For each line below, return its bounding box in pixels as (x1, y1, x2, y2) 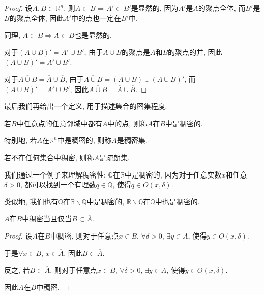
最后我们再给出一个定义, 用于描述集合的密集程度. (4, 101, 167, 111)
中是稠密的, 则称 (57, 135, 112, 145)
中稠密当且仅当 (22, 213, 72, 224)
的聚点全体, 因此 (9, 12, 64, 23)
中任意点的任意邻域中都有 (16, 117, 102, 128)
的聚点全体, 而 (198, 3, 246, 13)
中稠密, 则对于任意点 (50, 230, 119, 241)
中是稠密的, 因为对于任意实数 (124, 169, 222, 180)
